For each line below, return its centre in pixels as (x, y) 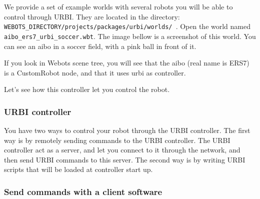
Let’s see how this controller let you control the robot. (87, 89)
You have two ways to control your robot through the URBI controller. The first (127, 130)
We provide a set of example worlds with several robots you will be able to (118, 6)
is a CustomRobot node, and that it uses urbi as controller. (95, 72)
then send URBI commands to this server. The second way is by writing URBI (125, 159)
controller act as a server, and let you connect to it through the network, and (122, 150)
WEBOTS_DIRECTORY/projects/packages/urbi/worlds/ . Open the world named (127, 26)
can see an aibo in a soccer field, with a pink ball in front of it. (100, 46)
